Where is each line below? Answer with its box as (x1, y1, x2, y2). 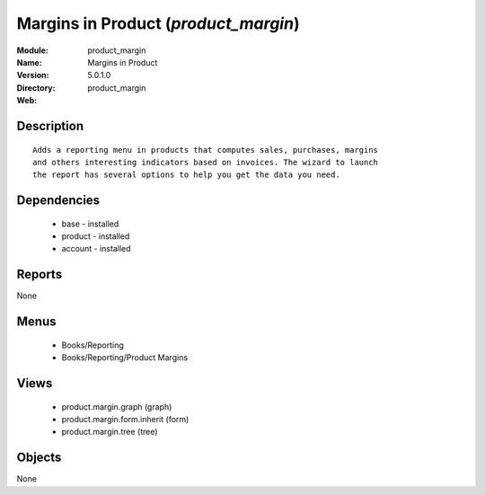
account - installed (61, 243, 131, 254)
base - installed (61, 218, 119, 229)
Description (16, 118, 84, 134)
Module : (16, 45, 48, 56)
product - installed (61, 231, 130, 242)
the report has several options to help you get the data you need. (32, 170, 340, 180)
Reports (16, 267, 63, 282)
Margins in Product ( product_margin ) (16, 13, 300, 33)
